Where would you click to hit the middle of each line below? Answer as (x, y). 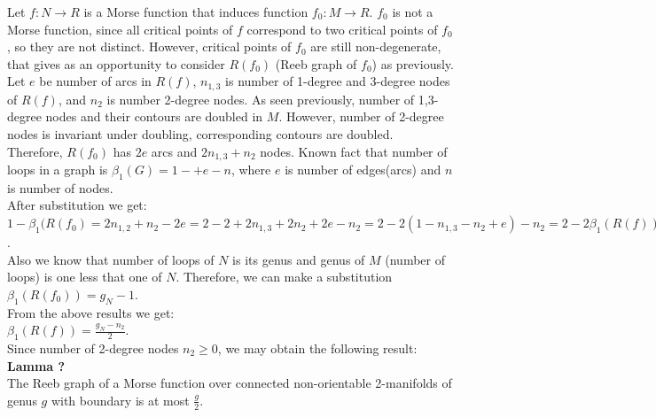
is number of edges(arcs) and (363, 170)
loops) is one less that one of (85, 277)
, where (251, 170)
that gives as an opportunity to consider (116, 63)
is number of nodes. (60, 187)
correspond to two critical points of (342, 29)
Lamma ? (36, 365)
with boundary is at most (120, 400)
